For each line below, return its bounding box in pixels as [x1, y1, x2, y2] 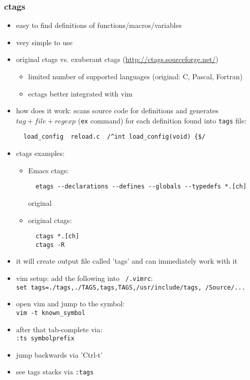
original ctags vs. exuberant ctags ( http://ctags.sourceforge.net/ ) [16, 54, 218, 65]
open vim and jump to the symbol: [16, 298, 125, 309]
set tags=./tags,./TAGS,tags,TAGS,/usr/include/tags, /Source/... [16, 283, 245, 291]
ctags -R [35, 241, 65, 248]
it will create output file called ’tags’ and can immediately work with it [16, 256, 238, 266]
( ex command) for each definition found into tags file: [78, 115, 247, 125]
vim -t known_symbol [16, 309, 85, 316]
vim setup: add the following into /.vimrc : [16, 273, 153, 283]
